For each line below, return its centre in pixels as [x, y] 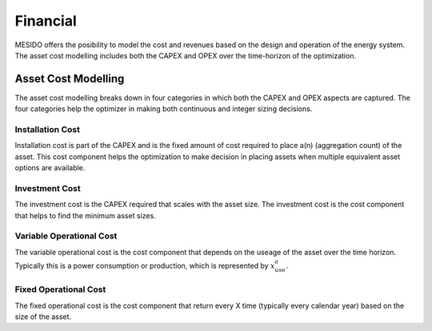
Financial [46, 21]
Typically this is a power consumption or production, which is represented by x [145, 266]
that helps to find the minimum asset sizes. [85, 215]
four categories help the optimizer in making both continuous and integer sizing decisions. [164, 109]
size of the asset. [43, 317]
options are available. [50, 168]
